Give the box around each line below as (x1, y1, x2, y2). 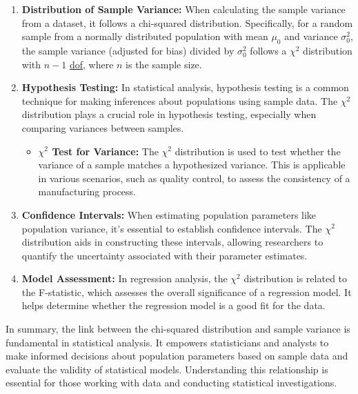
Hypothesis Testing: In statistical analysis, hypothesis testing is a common (21, 80, 349, 95)
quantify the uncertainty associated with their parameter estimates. (21, 248, 308, 262)
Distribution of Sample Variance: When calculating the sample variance (21, 2, 346, 16)
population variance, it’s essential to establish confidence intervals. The (21, 221, 322, 235)
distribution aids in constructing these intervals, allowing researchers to (21, 235, 324, 249)
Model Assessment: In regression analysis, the (21, 271, 228, 286)
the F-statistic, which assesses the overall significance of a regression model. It (21, 284, 352, 299)
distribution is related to (243, 271, 348, 286)
